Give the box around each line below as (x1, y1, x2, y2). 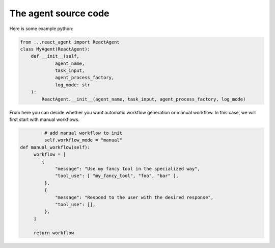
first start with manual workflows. (9, 116, 80, 122)
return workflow (33, 230, 74, 236)
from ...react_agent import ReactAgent (20, 39, 120, 45)
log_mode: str (55, 82, 90, 88)
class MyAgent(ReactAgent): (20, 46, 90, 52)
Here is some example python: (9, 26, 74, 32)
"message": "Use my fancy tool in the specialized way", (55, 166, 201, 171)
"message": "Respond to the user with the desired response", (55, 194, 214, 200)
